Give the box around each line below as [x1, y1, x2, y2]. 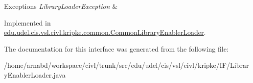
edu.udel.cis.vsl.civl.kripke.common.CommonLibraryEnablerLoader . [4, 27, 206, 37]
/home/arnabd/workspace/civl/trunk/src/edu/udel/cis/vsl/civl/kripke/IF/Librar [4, 60, 249, 70]
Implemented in [4, 17, 51, 28]
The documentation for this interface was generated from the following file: [4, 43, 229, 54]
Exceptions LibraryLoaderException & [4, 1, 118, 11]
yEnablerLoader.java [4, 69, 66, 80]
